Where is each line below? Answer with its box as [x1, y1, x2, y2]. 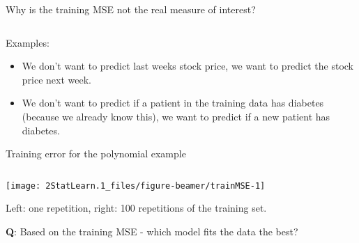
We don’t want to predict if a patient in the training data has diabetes [22, 95, 324, 110]
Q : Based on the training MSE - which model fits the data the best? [6, 224, 298, 238]
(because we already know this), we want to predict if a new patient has [22, 109, 330, 123]
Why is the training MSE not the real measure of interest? [6, 2, 256, 16]
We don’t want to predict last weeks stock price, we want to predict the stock [22, 58, 353, 73]
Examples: [6, 35, 49, 49]
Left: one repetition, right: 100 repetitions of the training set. [6, 201, 267, 215]
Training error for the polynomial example [6, 146, 186, 161]
